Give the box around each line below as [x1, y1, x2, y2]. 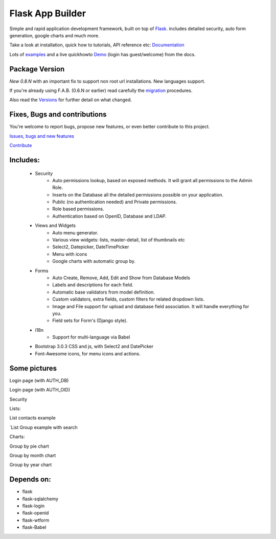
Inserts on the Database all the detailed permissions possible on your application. [52, 191, 223, 198]
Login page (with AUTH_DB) [9, 377, 69, 383]
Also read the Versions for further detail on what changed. [9, 97, 132, 103]
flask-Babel [22, 524, 47, 530]
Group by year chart [9, 462, 52, 468]
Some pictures [9, 364, 57, 373]
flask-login [22, 503, 45, 509]
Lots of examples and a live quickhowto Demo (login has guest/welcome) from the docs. [9, 51, 196, 57]
